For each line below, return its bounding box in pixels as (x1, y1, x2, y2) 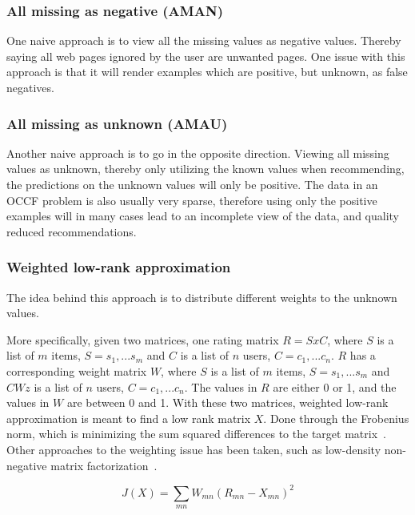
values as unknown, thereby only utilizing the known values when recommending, (6, 160, 405, 177)
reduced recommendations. (6, 223, 137, 239)
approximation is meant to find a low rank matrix (6, 409, 251, 426)
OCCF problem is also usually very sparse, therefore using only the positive (6, 191, 377, 208)
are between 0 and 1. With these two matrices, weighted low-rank (66, 394, 389, 411)
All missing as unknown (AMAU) (6, 113, 228, 133)
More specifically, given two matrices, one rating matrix (6, 331, 279, 348)
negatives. (6, 79, 54, 95)
